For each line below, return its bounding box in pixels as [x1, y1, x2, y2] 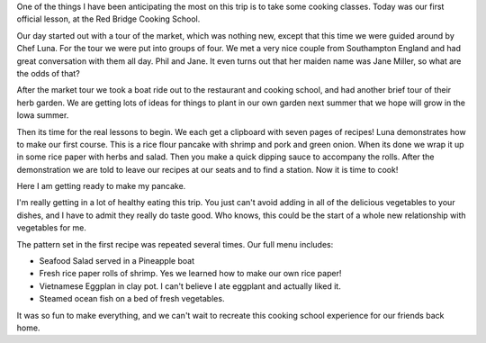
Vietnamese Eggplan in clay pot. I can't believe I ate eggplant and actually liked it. [39, 280, 341, 292]
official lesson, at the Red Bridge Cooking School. [16, 14, 201, 24]
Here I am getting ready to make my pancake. [16, 181, 186, 192]
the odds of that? [16, 68, 80, 78]
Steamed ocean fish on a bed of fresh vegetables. [39, 293, 225, 304]
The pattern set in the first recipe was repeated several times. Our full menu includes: [16, 239, 334, 249]
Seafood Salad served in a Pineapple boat [39, 256, 195, 266]
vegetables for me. [16, 222, 87, 233]
